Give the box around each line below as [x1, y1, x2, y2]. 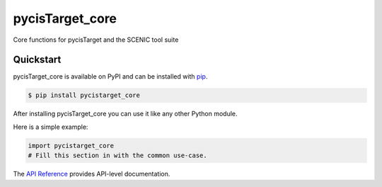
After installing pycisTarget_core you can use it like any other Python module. [13, 110, 238, 118]
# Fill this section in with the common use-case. [28, 152, 208, 159]
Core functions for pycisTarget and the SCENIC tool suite [13, 35, 179, 44]
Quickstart [13, 54, 62, 66]
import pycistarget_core [28, 142, 115, 149]
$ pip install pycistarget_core [28, 91, 141, 99]
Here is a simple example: [13, 123, 88, 131]
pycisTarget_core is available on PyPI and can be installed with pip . [13, 72, 208, 81]
